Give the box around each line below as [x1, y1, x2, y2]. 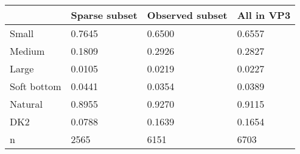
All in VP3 [237, 8, 291, 22]
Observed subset [147, 8, 228, 22]
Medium [10, 44, 45, 58]
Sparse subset [71, 8, 138, 22]
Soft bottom [10, 79, 61, 93]
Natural [10, 97, 43, 111]
